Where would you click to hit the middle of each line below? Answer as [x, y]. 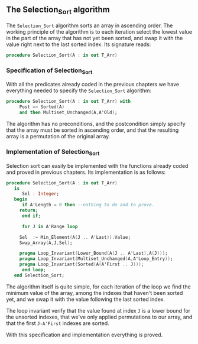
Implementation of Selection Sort [53, 152]
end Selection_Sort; [39, 275]
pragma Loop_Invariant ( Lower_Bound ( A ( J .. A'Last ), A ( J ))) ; [93, 254]
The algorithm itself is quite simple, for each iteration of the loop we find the [98, 287]
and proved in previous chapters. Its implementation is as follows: [86, 172]
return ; [29, 210]
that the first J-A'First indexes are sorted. [58, 323]
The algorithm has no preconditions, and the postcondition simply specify [96, 124]
